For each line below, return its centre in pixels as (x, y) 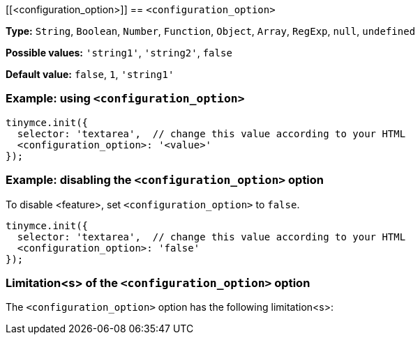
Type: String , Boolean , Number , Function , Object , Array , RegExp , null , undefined (211, 31)
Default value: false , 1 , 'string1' (90, 74)
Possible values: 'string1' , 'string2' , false (119, 53)
